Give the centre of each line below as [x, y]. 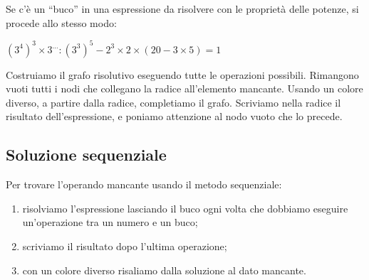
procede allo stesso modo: [61, 22]
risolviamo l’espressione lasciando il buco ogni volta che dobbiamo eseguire [185, 208]
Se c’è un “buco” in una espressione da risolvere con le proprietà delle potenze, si [182, 9]
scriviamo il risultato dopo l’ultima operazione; [125, 246]
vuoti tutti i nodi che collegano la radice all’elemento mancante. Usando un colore [184, 88]
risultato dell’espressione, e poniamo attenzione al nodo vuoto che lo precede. [174, 116]
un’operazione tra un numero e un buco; [110, 222]
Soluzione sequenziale [86, 155]
